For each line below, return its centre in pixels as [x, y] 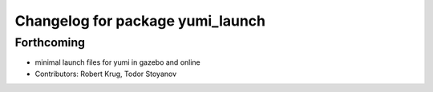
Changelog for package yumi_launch [140, 21]
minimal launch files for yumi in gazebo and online [117, 62]
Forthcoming [50, 42]
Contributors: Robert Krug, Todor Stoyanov [106, 74]
